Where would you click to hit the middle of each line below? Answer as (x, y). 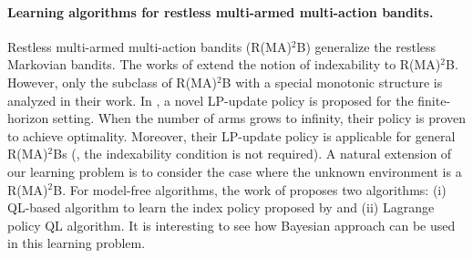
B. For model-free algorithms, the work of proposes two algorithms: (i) (250, 189)
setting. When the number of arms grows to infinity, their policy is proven (259, 118)
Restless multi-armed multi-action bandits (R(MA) (149, 46)
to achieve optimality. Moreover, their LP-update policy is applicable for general (231, 135)
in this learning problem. (77, 243)
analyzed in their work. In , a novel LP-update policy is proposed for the (211, 100)
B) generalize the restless (366, 46)
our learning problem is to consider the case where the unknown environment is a (235, 171)
